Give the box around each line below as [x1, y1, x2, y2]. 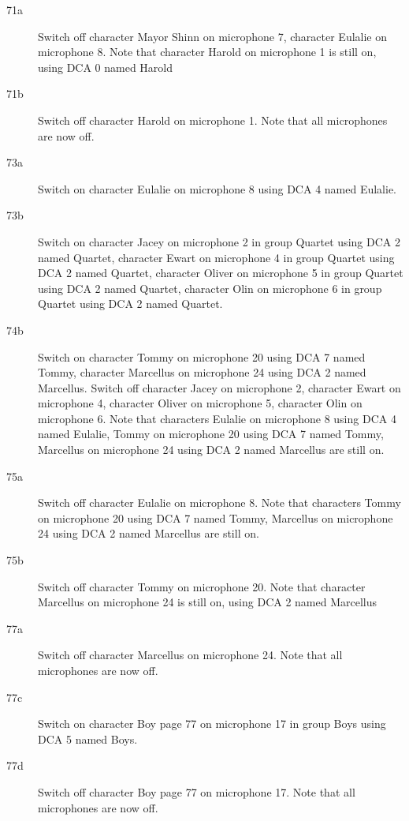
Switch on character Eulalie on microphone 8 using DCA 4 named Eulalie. [38, 180, 397, 197]
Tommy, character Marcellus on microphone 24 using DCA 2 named [38, 364, 366, 381]
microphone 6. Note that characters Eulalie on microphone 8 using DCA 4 [38, 410, 396, 426]
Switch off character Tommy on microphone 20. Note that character [38, 578, 366, 594]
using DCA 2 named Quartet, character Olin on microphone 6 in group [38, 279, 382, 296]
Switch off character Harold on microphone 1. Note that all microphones [38, 111, 388, 128]
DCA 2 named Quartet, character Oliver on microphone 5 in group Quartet [38, 264, 403, 281]
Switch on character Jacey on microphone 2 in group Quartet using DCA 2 [38, 233, 400, 249]
